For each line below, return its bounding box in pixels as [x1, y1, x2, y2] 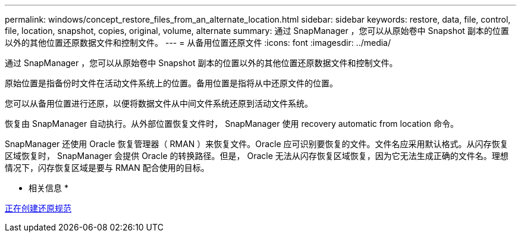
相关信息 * [29, 183, 68, 193]
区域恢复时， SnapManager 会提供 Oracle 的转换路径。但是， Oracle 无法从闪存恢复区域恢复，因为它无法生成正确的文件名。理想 [5, 151, 509, 161]
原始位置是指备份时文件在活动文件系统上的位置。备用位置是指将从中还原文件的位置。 [5, 78, 338, 88]
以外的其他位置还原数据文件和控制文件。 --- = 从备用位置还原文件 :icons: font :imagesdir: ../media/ [5, 38, 391, 48]
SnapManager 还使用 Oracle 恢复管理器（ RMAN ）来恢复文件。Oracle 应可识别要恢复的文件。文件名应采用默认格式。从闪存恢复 [5, 139, 509, 149]
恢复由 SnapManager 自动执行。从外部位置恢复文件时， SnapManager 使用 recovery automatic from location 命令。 [5, 118, 459, 129]
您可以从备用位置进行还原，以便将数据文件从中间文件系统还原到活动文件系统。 [5, 98, 313, 108]
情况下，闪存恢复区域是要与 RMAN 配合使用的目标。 [5, 163, 209, 173]
